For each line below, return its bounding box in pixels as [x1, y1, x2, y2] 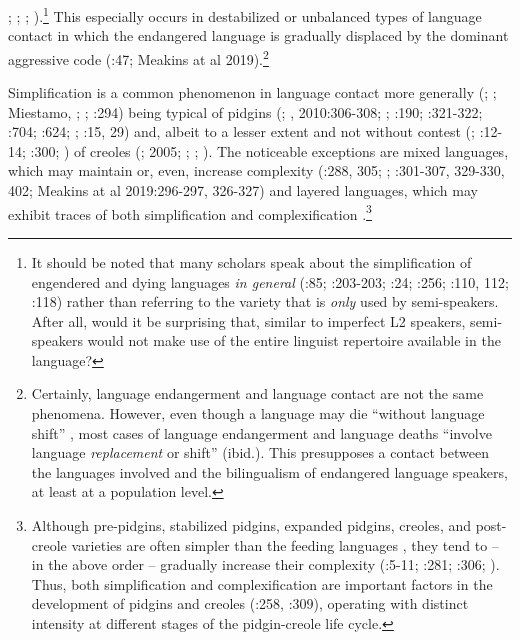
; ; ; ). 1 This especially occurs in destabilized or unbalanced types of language [8, 3, 482, 26]
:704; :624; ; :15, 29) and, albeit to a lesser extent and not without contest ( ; [8, 121, 475, 142]
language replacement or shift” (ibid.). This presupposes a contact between [31, 442, 489, 463]
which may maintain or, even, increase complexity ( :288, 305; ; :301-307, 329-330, [8, 160, 505, 181]
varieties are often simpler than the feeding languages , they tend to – [71, 534, 499, 555]
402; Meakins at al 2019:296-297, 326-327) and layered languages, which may [8, 180, 478, 201]
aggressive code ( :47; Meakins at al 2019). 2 [8, 45, 269, 69]
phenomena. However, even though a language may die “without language [31, 403, 485, 424]
